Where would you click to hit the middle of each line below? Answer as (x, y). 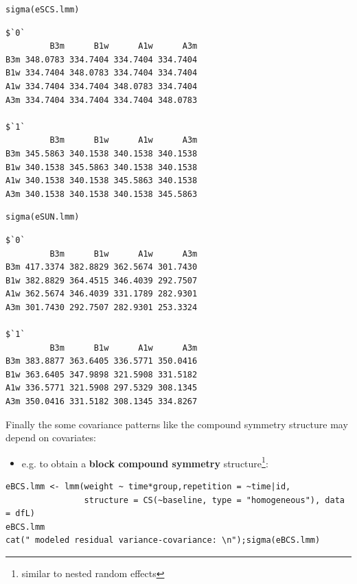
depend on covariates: (51, 437)
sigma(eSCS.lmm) (43, 10)
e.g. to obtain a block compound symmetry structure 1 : (145, 462)
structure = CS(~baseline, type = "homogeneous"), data (214, 500)
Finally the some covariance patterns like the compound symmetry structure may (177, 424)
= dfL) (20, 514)
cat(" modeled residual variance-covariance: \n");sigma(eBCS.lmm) (163, 540)
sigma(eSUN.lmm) (43, 217)
